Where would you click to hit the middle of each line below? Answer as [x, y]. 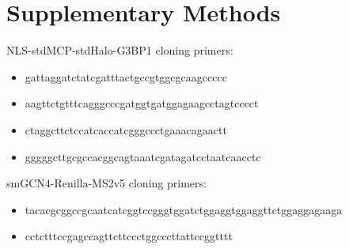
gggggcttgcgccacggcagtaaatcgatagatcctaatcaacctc [143, 156]
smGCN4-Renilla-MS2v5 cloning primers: [106, 183]
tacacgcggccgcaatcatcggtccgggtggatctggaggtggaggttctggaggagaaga [184, 209]
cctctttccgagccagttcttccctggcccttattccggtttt [129, 236]
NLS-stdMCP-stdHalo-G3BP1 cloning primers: [120, 50]
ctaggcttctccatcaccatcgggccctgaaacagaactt [126, 129]
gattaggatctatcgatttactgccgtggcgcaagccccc [126, 76]
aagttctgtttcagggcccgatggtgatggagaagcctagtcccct [142, 103]
